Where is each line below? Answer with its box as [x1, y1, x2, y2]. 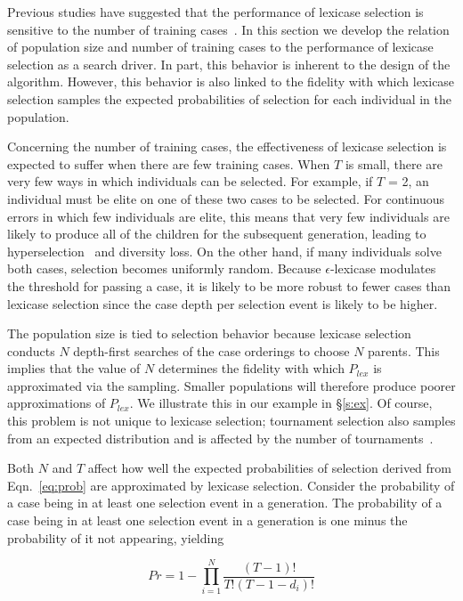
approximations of [7, 394, 106, 412]
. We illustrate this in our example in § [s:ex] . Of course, [129, 394, 433, 412]
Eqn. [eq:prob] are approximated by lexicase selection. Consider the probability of [7, 475, 455, 494]
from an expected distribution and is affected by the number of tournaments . [7, 428, 434, 447]
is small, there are [345, 154, 443, 173]
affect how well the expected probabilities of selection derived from [87, 459, 452, 477]
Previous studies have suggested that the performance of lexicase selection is [7, 3, 424, 20]
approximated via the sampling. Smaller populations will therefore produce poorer [7, 376, 456, 394]
